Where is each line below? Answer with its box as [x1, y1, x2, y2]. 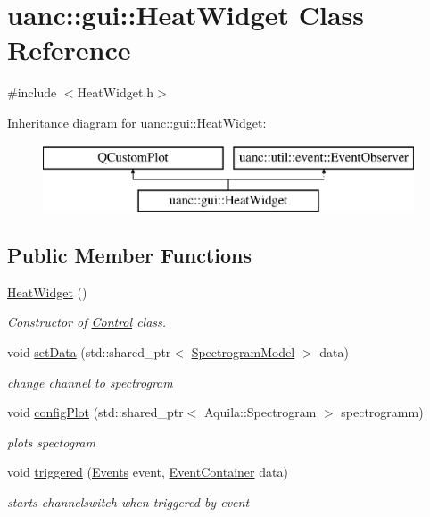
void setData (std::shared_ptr [7, 343, 171, 362]
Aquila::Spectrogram [203, 403, 317, 421]
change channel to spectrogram [7, 372, 173, 391]
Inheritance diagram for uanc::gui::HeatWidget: [7, 113, 267, 131]
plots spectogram [7, 432, 95, 451]
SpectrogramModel [191, 343, 295, 362]
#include [7, 83, 57, 102]
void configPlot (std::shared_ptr [7, 403, 184, 421]
